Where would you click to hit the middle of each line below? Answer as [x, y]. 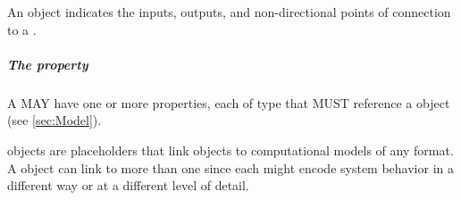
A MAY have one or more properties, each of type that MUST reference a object [229, 102]
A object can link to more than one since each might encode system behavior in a [230, 167]
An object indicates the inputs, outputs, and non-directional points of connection [229, 12]
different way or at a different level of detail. [128, 185]
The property [48, 64]
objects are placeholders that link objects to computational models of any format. [230, 150]
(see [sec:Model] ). [54, 120]
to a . [22, 29]
